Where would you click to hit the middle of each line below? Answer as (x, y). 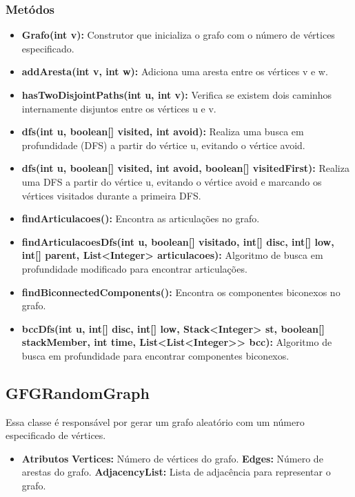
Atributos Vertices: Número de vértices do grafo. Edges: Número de (172, 458)
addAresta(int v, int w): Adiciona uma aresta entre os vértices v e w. (175, 71)
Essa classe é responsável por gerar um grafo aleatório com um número (155, 421)
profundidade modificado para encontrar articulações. (134, 268)
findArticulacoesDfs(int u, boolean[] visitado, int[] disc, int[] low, (178, 241)
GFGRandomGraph (78, 392)
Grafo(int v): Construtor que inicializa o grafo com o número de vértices (178, 35)
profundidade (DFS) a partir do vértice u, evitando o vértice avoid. (163, 145)
